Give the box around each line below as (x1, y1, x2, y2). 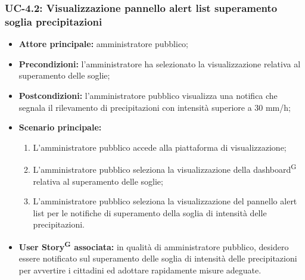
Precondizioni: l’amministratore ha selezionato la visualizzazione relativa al (18, 57, 301, 70)
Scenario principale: (18, 121, 102, 133)
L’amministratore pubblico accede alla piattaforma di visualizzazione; (33, 141, 287, 153)
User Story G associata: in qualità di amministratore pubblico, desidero (18, 238, 289, 253)
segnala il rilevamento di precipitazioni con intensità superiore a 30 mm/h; (18, 101, 291, 113)
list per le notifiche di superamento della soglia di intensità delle (33, 206, 267, 219)
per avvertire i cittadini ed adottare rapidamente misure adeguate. (18, 263, 262, 276)
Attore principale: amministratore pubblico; (18, 38, 188, 50)
